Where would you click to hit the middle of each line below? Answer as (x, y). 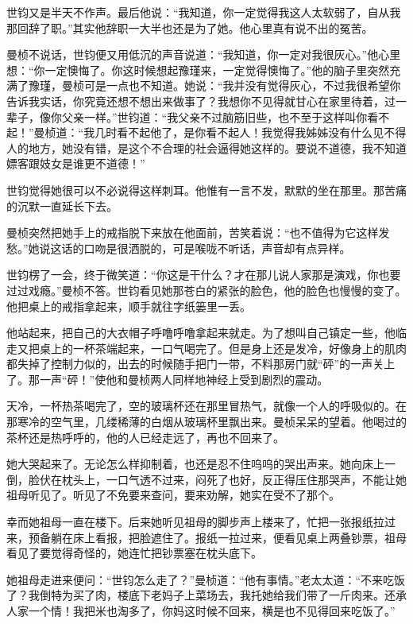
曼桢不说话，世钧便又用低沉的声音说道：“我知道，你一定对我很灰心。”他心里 (204, 54)
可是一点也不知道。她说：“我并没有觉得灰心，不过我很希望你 (242, 85)
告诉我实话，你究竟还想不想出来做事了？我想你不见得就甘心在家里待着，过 (201, 101)
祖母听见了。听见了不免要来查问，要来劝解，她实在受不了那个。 (173, 495)
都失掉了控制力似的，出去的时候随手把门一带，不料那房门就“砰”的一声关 (195, 364)
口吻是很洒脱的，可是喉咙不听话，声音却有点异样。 (217, 248)
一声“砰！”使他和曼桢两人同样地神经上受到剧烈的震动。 (184, 379)
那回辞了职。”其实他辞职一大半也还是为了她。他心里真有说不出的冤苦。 (190, 27)
